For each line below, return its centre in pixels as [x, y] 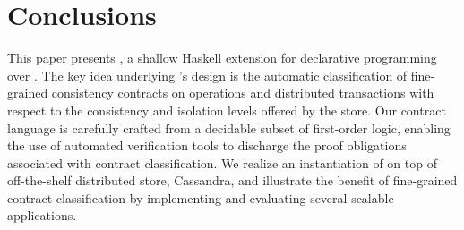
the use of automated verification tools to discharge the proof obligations [207, 145]
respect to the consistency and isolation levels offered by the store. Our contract [227, 110]
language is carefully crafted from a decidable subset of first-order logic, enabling [229, 128]
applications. [42, 215]
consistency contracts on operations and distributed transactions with [243, 93]
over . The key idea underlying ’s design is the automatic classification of [207, 75]
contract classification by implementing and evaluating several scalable [201, 197]
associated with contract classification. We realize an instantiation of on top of [222, 162]
